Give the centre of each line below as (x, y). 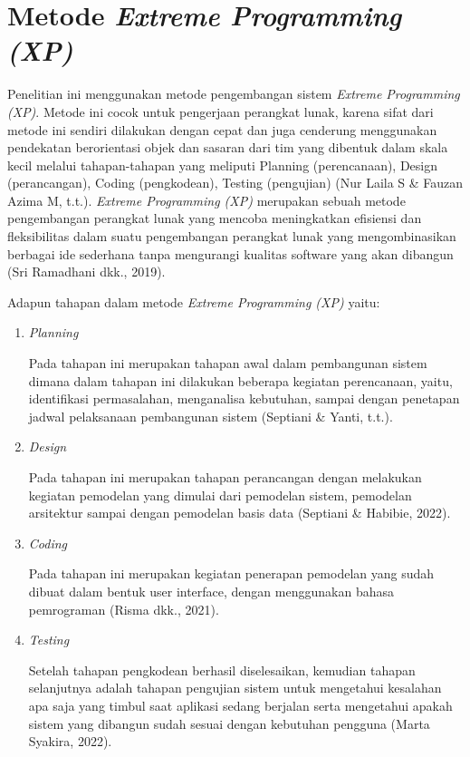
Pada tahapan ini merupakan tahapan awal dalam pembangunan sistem (228, 363)
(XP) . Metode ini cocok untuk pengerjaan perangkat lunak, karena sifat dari (221, 111)
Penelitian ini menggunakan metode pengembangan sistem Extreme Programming (234, 94)
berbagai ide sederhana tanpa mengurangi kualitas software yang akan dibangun (230, 253)
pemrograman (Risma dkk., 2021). (124, 609)
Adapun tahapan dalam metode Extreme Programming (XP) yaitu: (194, 301)
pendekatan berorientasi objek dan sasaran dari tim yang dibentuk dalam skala (228, 147)
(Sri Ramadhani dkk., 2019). (86, 272)
